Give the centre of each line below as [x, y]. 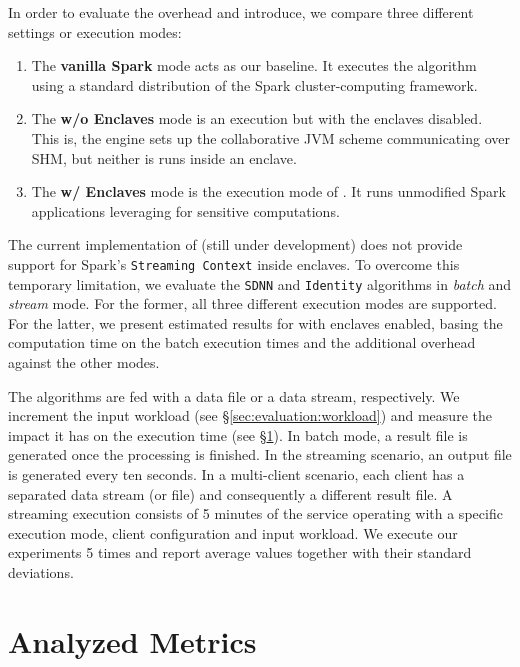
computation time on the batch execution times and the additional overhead [242, 342]
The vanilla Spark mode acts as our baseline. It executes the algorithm [254, 65]
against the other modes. [84, 362]
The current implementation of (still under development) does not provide [235, 244]
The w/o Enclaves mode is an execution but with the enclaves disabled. [257, 118]
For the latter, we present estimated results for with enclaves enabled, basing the [255, 322]
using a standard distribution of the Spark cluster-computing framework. [254, 84]
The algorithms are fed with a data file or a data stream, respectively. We [234, 395]
